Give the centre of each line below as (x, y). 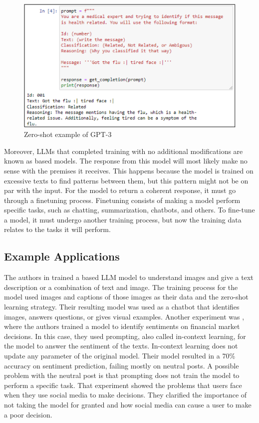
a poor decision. (28, 414)
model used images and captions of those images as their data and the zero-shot (126, 297)
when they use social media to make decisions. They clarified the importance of (126, 395)
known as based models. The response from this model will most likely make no (126, 161)
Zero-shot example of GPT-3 (68, 134)
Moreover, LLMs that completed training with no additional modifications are (124, 151)
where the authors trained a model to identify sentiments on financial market (122, 326)
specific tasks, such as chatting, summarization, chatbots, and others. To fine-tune (129, 210)
